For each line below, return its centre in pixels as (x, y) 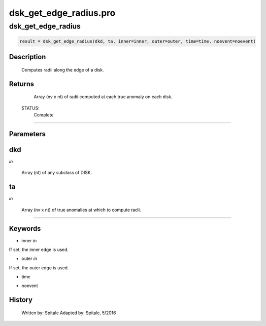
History (21, 300)
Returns (22, 84)
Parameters (27, 134)
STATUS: (30, 108)
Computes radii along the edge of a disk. (63, 70)
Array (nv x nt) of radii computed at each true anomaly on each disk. (103, 97)
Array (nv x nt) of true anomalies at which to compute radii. (81, 210)
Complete (44, 115)
